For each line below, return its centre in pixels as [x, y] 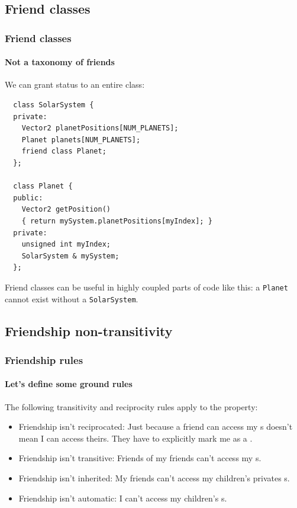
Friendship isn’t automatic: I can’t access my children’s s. [123, 498]
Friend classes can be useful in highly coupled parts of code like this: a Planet [146, 287]
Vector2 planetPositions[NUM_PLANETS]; [100, 128]
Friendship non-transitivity [89, 330]
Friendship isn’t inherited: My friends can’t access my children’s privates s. [154, 478]
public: [28, 198]
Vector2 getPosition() [66, 210]
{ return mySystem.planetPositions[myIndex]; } [117, 221]
